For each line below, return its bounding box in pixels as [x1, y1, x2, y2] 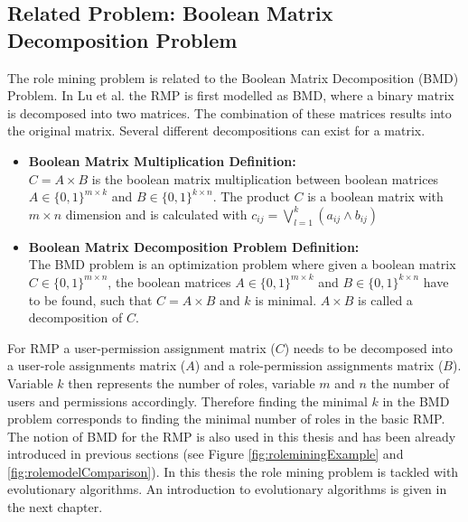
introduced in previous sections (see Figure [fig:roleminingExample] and [7, 444, 404, 463]
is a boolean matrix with [307, 187, 444, 206]
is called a [358, 290, 413, 309]
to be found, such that [28, 290, 153, 309]
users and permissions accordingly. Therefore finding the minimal [7, 391, 368, 410]
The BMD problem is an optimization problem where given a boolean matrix [28, 255, 456, 274]
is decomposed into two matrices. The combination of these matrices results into [7, 103, 452, 122]
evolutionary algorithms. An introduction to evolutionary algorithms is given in [7, 480, 447, 499]
